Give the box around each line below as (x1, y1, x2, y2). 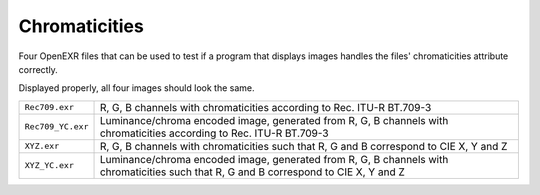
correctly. (18, 63, 59, 75)
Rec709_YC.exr (24, 121, 89, 132)
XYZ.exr (24, 141, 60, 152)
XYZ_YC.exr (24, 160, 75, 171)
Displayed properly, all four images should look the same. (18, 82, 255, 94)
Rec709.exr (24, 102, 75, 113)
